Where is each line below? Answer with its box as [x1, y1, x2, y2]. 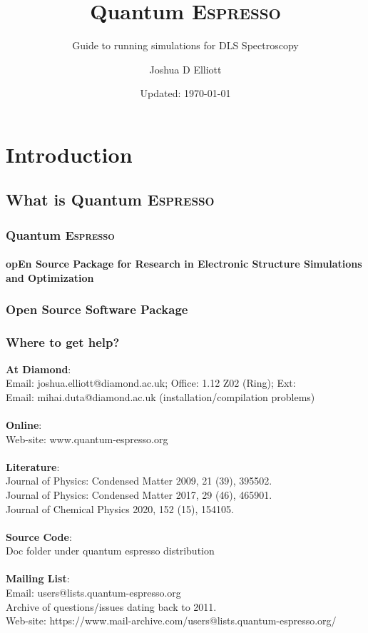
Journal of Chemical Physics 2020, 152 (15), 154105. [6, 501, 234, 516]
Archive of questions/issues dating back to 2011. [6, 599, 217, 614]
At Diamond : [6, 361, 71, 376]
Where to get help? [6, 333, 120, 351]
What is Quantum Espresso [6, 188, 215, 211]
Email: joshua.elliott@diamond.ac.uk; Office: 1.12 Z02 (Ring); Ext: [6, 375, 296, 390]
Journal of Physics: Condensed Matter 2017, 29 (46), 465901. [6, 487, 272, 502]
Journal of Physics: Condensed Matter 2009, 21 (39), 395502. [6, 473, 272, 488]
